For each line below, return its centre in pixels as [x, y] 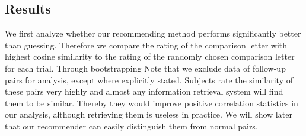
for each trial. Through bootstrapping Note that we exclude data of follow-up [145, 68]
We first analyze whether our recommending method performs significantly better [153, 33]
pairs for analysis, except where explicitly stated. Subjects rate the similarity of [149, 80]
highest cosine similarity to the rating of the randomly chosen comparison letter [150, 56]
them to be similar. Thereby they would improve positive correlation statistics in [152, 103]
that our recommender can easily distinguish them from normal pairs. [131, 126]
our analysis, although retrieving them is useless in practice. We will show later [149, 114]
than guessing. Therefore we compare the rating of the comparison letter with [146, 45]
